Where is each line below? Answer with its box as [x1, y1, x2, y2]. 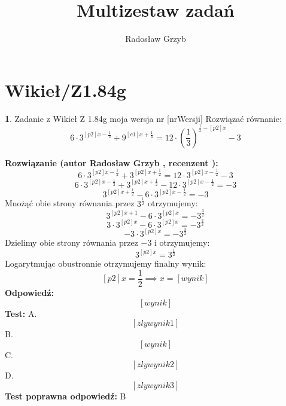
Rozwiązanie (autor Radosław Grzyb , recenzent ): [5, 156, 218, 169]
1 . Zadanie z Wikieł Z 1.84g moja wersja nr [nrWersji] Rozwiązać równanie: [5, 112, 282, 124]
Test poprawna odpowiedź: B [5, 389, 126, 402]
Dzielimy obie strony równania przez [5, 236, 138, 249]
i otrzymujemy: [154, 236, 210, 249]
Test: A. [5, 307, 37, 319]
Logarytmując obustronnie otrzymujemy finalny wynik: [5, 257, 206, 270]
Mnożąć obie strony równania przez [5, 197, 135, 209]
